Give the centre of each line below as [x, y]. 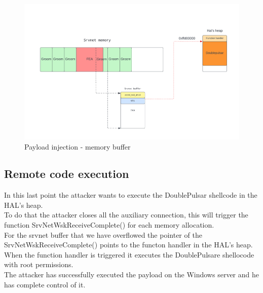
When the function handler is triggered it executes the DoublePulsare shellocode [129, 254]
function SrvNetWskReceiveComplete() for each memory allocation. [109, 225]
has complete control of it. [45, 284]
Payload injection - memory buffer [78, 146]
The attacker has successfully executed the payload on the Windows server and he [131, 274]
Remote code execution [67, 174]
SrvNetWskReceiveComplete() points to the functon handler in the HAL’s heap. [128, 245]
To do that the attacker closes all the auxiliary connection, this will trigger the [126, 215]
